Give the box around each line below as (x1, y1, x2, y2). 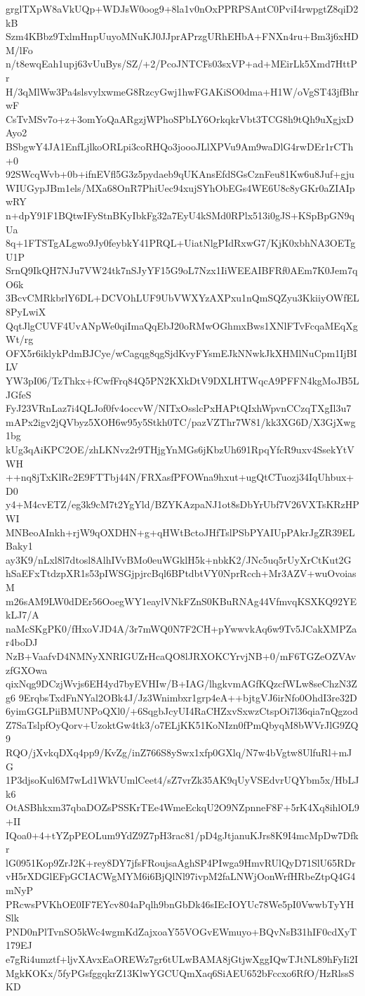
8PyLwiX (6, 304, 46, 319)
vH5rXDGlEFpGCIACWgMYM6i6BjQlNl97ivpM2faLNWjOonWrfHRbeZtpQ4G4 (6, 869, 356, 884)
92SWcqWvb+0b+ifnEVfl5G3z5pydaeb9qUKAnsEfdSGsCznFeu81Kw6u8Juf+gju (6, 167, 354, 181)
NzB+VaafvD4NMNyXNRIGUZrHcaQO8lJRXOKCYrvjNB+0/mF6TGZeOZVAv (6, 648, 357, 663)
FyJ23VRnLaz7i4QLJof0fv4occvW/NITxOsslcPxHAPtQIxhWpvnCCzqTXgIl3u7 (6, 401, 352, 415)
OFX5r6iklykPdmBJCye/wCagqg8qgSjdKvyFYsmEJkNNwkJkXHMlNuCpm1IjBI (6, 345, 357, 360)
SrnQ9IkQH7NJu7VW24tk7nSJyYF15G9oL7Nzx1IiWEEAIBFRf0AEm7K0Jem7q (6, 263, 358, 278)
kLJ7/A (6, 607, 39, 622)
